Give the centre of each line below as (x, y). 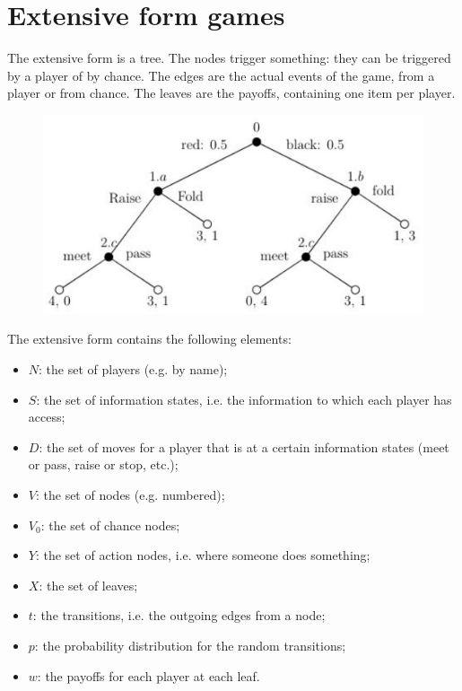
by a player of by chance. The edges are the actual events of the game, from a (221, 75)
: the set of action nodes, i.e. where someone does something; (203, 555)
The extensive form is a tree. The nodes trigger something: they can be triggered (229, 58)
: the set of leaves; (88, 585)
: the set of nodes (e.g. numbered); (130, 494)
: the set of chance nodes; (110, 525)
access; (47, 417)
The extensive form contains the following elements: (149, 339)
